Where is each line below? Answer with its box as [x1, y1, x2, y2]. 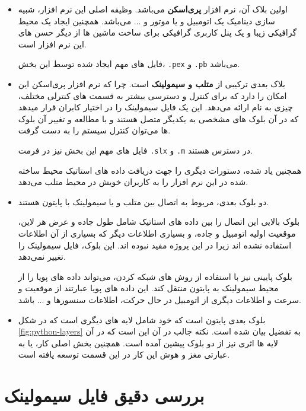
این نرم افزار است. [18, 37, 87, 50]
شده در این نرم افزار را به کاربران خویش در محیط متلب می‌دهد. [18, 176, 248, 188]
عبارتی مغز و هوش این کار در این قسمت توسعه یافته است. [18, 348, 230, 361]
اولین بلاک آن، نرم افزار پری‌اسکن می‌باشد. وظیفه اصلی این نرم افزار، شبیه [18, 3, 288, 15]
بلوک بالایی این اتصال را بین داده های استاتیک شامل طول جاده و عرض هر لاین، [18, 215, 300, 228]
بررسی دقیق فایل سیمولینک [4, 383, 205, 407]
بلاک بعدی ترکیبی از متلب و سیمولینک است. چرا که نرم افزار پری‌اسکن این [18, 78, 285, 90]
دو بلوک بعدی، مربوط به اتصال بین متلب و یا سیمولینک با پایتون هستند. [18, 195, 269, 208]
